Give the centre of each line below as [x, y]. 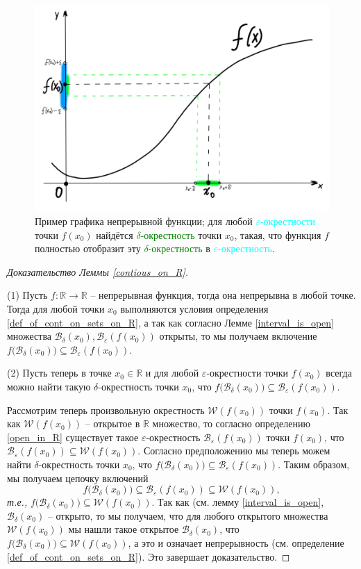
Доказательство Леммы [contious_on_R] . [98, 271]
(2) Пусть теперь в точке [59, 373]
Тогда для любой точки [56, 309]
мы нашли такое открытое [124, 529]
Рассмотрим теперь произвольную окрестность [106, 410]
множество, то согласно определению [231, 423]
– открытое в [112, 423]
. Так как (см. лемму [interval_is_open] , [238, 502]
